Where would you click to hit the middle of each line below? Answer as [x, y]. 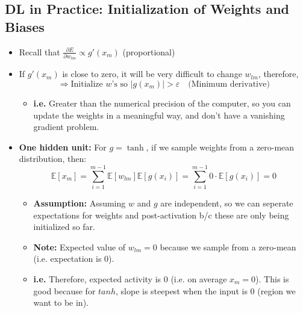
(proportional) [149, 51]
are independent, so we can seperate [227, 203]
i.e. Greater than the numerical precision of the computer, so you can [162, 103]
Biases [25, 26]
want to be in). [61, 302]
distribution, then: [53, 159]
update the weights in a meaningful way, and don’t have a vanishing [159, 115]
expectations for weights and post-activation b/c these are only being [161, 215]
